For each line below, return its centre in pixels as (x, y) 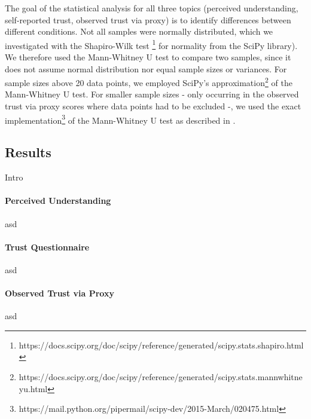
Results (28, 152)
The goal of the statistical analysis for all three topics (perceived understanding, (152, 8)
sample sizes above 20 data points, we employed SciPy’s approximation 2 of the (149, 82)
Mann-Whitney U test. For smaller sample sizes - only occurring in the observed (152, 94)
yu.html (33, 388)
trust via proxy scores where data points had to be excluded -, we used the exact (153, 106)
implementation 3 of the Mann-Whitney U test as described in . (120, 119)
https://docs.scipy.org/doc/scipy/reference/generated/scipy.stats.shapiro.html (161, 345)
